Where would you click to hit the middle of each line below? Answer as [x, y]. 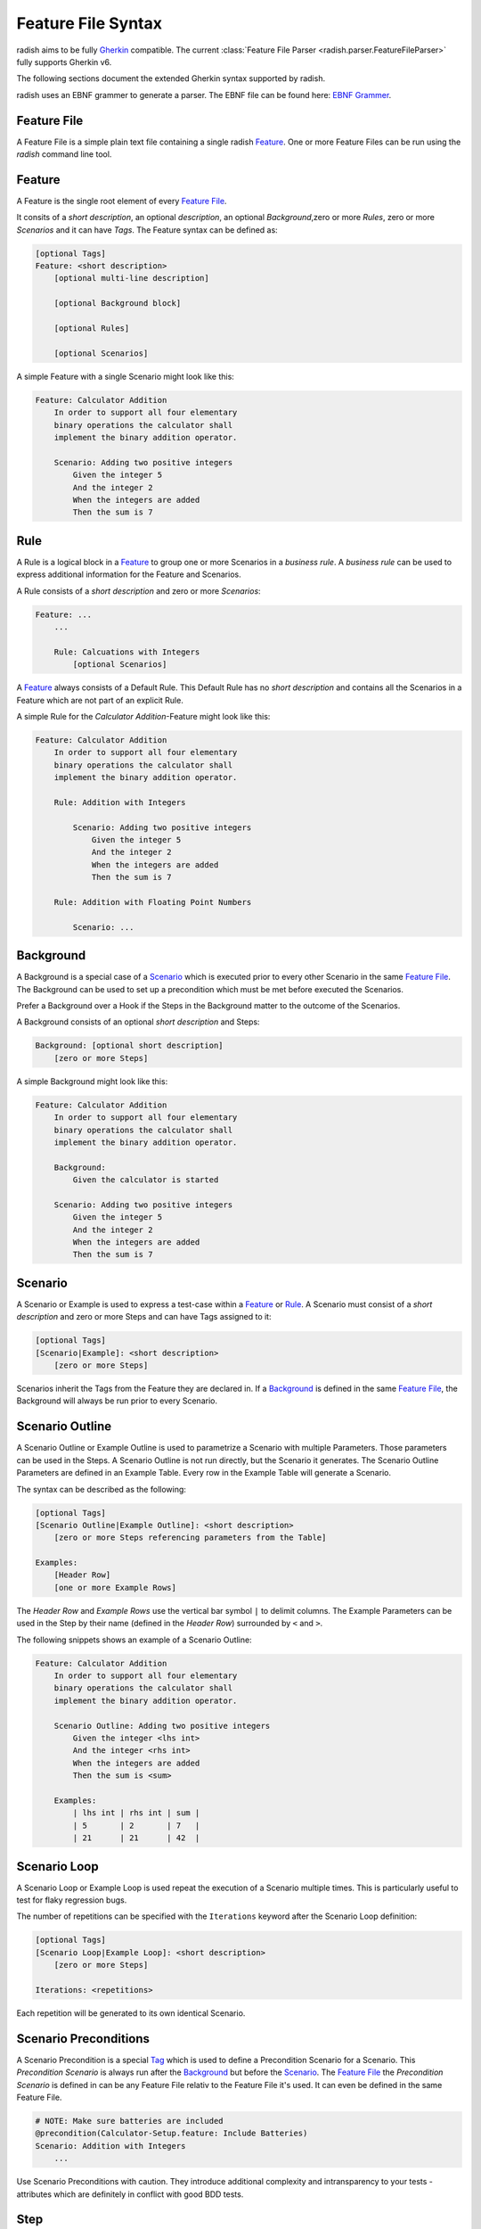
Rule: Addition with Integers [120, 802]
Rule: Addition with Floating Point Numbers [153, 902]
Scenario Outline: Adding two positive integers [162, 1726]
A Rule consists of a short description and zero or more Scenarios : [139, 591]
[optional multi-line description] [131, 278]
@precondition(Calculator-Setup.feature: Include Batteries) [171, 2134]
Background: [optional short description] [129, 1046]
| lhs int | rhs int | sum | [136, 1813]
